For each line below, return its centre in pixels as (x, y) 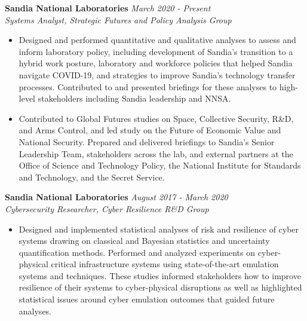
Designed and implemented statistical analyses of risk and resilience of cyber (159, 229)
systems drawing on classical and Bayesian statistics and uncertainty (144, 241)
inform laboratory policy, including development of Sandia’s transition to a (156, 51)
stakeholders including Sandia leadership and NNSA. (134, 98)
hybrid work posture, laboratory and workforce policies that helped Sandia (156, 63)
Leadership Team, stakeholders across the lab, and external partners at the (156, 153)
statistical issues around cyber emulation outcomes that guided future (147, 299)
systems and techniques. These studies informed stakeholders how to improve (160, 275)
